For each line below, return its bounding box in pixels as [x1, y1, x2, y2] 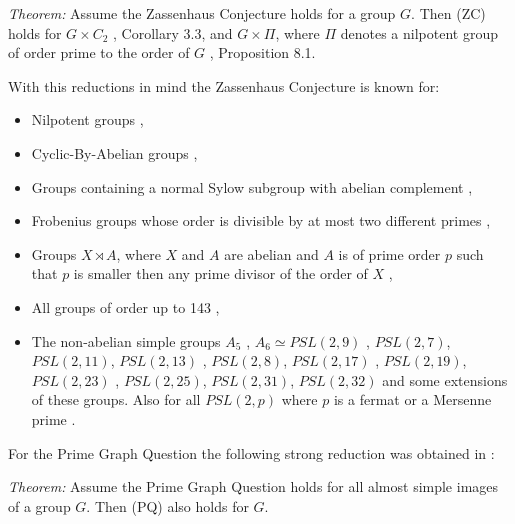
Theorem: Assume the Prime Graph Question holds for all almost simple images [8, 476, 499, 497]
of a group [8, 495, 71, 516]
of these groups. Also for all [31, 389, 201, 410]
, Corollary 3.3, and [113, 22, 233, 43]
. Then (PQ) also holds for [86, 495, 249, 516]
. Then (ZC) [411, 3, 486, 23]
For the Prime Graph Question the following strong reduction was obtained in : [8, 442, 495, 463]
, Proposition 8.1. [209, 42, 316, 63]
